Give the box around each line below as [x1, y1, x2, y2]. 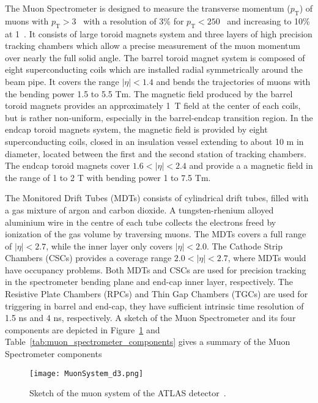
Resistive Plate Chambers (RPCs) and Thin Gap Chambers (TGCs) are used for [5, 287, 308, 300]
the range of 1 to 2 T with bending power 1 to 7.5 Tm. [5, 171, 211, 183]
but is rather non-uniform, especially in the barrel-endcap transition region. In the [5, 111, 313, 124]
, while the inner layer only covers [46, 239, 172, 252]
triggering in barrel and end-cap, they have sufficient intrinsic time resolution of [5, 299, 304, 312]
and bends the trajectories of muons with [156, 75, 311, 87]
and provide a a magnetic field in [189, 159, 313, 172]
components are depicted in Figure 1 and [5, 323, 160, 336]
